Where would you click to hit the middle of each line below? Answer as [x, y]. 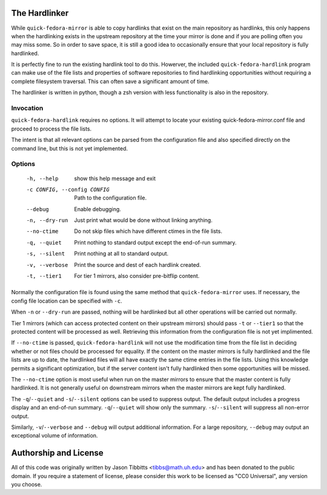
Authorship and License [57, 453]
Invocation [27, 108]
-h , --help [42, 178]
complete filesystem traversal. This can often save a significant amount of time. [110, 81]
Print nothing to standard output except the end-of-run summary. [155, 242]
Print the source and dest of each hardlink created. [137, 264]
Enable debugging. [97, 209]
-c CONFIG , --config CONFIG [68, 189]
